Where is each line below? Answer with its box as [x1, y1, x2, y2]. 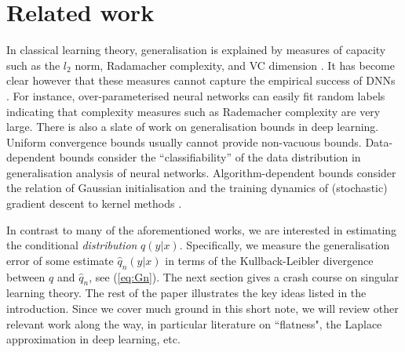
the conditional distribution [6, 237, 137, 253]
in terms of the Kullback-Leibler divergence [165, 252, 374, 268]
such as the [6, 56, 60, 73]
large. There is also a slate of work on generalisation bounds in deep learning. [6, 118, 379, 135]
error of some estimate [6, 252, 114, 268]
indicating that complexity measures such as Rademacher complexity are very [6, 103, 381, 119]
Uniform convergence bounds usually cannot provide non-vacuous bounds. [6, 133, 362, 150]
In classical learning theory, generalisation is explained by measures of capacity [6, 42, 386, 58]
